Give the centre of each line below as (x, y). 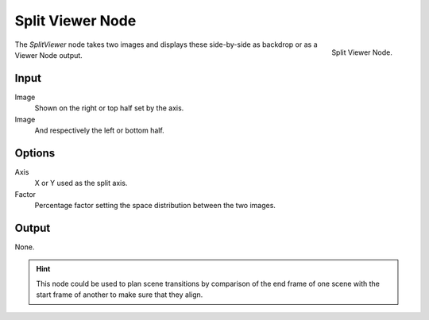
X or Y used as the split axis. (81, 183)
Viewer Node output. (48, 55)
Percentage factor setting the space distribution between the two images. (155, 206)
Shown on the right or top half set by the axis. (109, 108)
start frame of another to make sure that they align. (120, 295)
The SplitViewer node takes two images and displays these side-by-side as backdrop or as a (166, 44)
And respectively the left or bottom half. (99, 130)
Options (35, 153)
